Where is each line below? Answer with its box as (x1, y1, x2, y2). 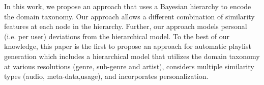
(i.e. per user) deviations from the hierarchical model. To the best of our (4, 31, 230, 41)
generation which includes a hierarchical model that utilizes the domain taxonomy (4, 50, 260, 61)
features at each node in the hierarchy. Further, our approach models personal (4, 21, 247, 32)
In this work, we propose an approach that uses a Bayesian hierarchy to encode (4, 1, 251, 11)
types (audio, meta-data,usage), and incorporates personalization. (4, 71, 209, 81)
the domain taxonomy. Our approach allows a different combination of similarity (4, 11, 255, 21)
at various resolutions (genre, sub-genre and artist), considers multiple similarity (4, 61, 254, 71)
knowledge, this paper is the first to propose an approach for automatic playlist (4, 41, 251, 51)
